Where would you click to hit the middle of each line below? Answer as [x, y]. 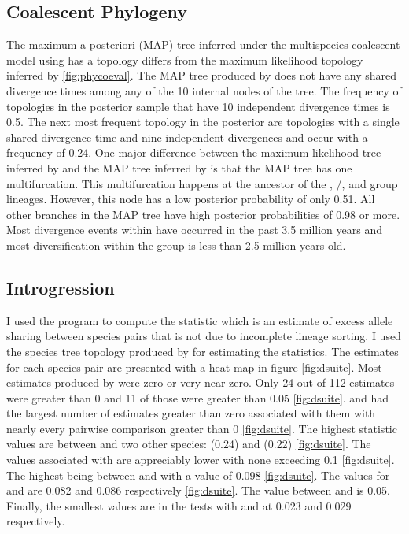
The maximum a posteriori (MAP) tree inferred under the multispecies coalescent [203, 44]
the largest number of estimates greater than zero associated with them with [191, 413]
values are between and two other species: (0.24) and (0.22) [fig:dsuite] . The [189, 444]
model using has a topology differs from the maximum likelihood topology [185, 59]
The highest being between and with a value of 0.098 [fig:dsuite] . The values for [198, 475]
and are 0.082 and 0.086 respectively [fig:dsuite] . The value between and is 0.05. [198, 490]
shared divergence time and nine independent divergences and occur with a [187, 137]
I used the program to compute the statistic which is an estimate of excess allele [200, 320]
